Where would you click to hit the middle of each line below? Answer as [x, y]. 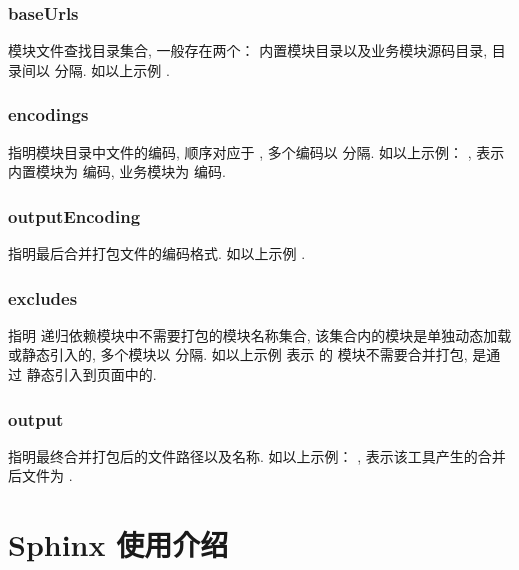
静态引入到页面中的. [91, 374]
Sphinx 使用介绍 [118, 544]
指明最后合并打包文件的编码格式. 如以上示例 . [157, 253]
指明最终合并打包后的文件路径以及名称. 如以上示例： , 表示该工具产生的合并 [257, 455]
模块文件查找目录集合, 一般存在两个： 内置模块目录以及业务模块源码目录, [248, 50]
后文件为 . [40, 475]
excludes [43, 297]
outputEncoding [74, 215]
